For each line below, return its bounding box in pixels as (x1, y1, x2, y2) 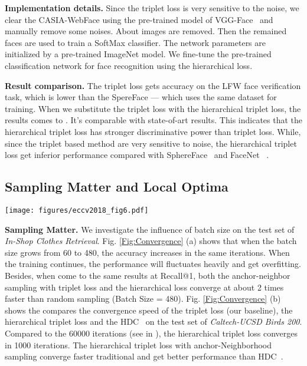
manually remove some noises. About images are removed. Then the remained (5, 25, 287, 37)
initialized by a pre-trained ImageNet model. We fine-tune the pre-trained (5, 48, 272, 60)
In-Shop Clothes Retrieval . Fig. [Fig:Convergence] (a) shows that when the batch (5, 235, 297, 247)
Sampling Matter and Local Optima (5, 177, 228, 196)
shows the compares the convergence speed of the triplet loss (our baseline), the (5, 304, 293, 316)
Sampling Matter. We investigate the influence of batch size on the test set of (5, 223, 295, 235)
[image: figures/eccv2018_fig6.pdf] (5, 206, 149, 215)
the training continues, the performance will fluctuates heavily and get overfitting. (5, 258, 302, 270)
